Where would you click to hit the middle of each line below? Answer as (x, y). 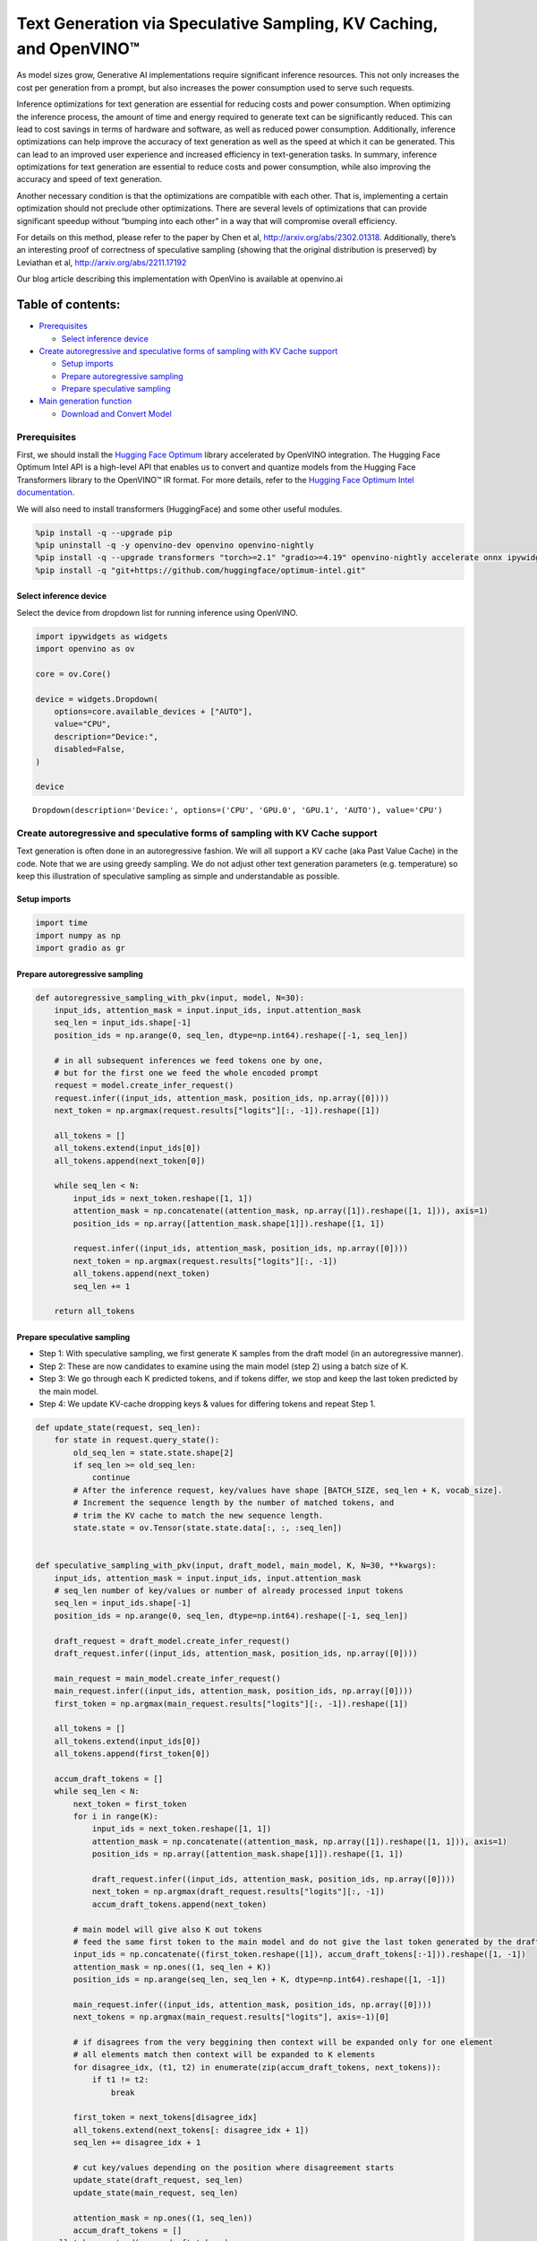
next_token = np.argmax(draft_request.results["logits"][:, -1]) (238, 1892)
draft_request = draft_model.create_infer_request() (172, 1641)
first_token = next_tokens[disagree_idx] (165, 2117)
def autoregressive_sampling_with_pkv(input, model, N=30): (170, 998)
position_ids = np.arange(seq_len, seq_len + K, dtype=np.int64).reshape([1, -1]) (260, 1980)
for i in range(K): (115, 1817)
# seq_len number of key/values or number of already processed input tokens (229, 1590)
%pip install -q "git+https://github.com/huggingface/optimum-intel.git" (200, 570)
